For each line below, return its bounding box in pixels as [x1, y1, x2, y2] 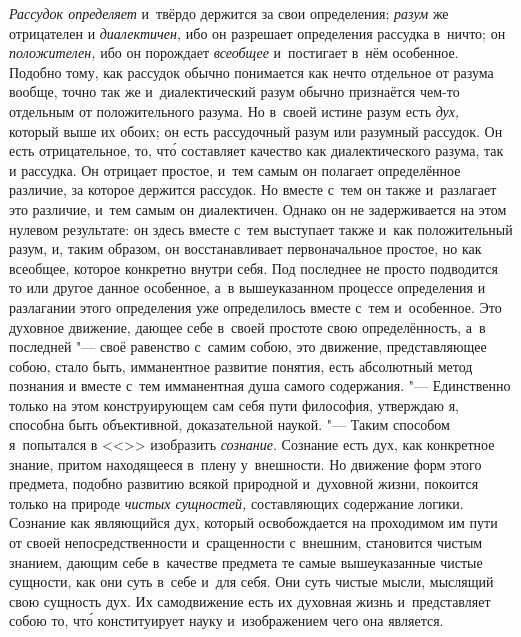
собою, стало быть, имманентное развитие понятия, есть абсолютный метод [9, 355, 473, 376]
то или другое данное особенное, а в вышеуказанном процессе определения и [9, 277, 486, 298]
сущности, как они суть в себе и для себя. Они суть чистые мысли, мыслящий [9, 571, 494, 592]
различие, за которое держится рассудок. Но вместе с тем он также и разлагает [9, 179, 497, 200]
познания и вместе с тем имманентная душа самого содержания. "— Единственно [9, 375, 511, 396]
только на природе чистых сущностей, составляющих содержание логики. [9, 492, 464, 513]
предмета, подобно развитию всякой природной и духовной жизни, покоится [9, 473, 479, 494]
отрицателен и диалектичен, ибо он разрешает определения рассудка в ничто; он [9, 22, 506, 43]
